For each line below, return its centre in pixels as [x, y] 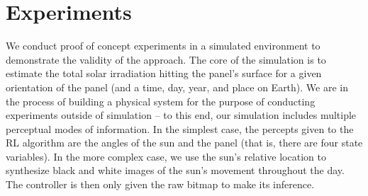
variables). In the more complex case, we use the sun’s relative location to [166, 156]
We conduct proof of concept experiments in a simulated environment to [163, 46]
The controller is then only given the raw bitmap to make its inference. [160, 184]
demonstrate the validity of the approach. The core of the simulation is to [166, 59]
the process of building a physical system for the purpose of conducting [161, 101]
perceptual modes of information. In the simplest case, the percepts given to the [180, 128]
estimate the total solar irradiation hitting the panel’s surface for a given [164, 73]
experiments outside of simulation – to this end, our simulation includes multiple [181, 115]
